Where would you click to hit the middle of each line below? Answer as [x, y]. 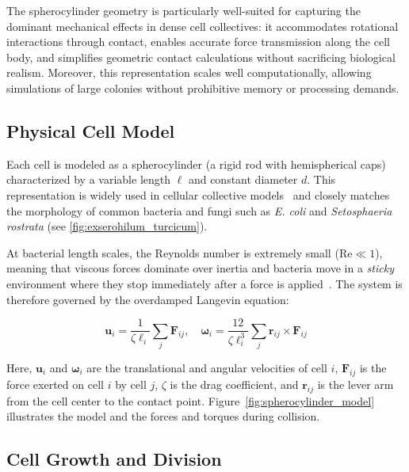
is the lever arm [355, 384]
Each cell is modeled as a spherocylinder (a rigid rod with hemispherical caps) [196, 164]
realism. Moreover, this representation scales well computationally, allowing [189, 72]
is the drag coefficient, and [234, 384]
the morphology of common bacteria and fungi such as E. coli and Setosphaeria [199, 210]
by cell [131, 384]
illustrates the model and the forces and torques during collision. [163, 416]
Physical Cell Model [91, 130]
